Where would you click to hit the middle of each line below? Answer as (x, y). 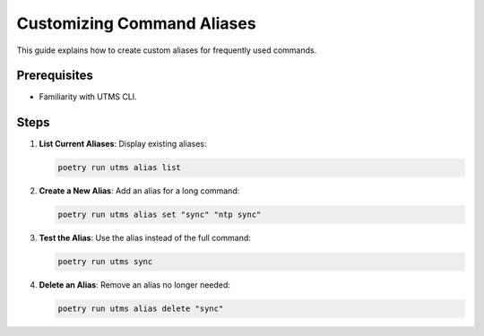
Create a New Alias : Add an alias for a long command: (139, 191)
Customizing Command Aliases (136, 23)
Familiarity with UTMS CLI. (88, 97)
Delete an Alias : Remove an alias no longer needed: (134, 285)
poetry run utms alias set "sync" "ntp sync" (160, 215)
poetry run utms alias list (119, 168)
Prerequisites (55, 76)
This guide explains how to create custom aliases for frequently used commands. (167, 50)
